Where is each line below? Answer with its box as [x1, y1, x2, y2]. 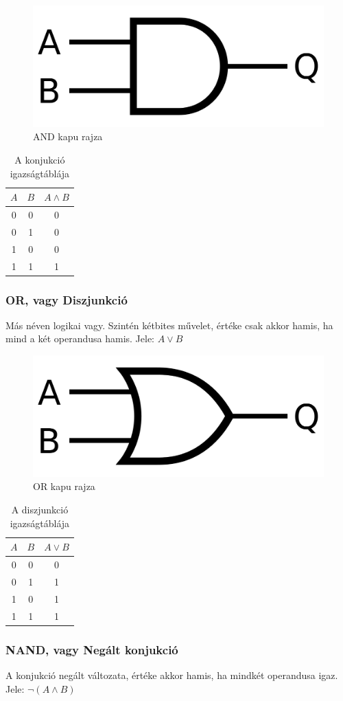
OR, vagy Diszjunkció [5, 291, 128, 308]
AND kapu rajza [33, 129, 103, 144]
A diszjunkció [11, 502, 69, 517]
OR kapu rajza [33, 479, 95, 493]
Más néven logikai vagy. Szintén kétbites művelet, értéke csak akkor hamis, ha [5, 318, 333, 332]
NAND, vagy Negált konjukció [5, 641, 178, 658]
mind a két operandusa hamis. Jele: [5, 331, 154, 346]
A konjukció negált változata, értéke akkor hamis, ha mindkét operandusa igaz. [5, 667, 338, 682]
